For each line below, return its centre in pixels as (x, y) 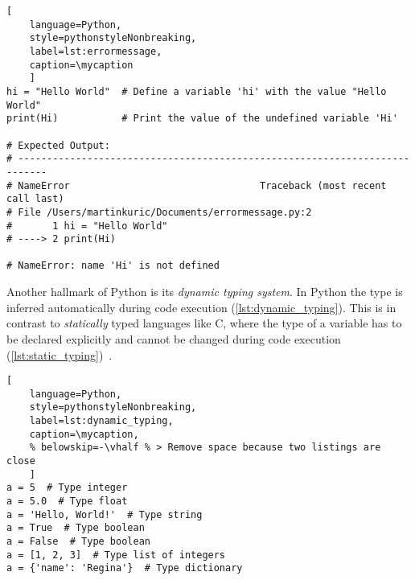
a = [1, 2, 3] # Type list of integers (116, 555)
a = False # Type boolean (78, 541)
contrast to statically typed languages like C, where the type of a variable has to (204, 323)
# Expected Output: (58, 145)
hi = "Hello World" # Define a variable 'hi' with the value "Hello (197, 91)
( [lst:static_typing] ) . (60, 354)
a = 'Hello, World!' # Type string (105, 514)
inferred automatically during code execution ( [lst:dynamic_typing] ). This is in (201, 307)
